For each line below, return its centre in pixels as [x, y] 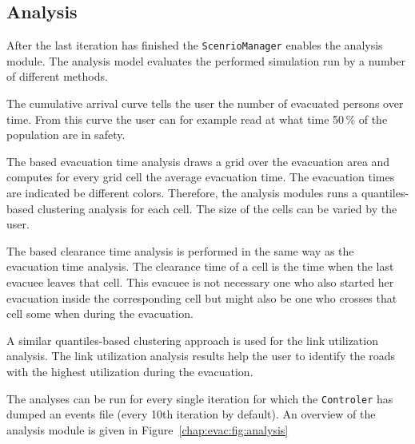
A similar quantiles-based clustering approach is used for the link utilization [192, 340]
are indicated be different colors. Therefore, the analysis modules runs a [182, 193]
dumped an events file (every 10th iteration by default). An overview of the [191, 414]
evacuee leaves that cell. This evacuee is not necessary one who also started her [200, 281]
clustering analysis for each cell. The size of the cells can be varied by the [217, 208]
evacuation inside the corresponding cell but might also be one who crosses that [202, 297]
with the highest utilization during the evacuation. [130, 371]
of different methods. [57, 76]
